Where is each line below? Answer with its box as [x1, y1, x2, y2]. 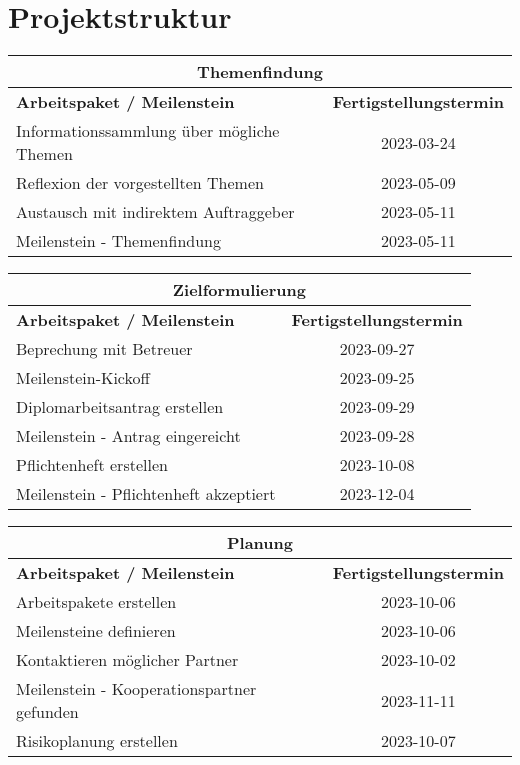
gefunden [16, 700, 79, 724]
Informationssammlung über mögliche [16, 119, 280, 143]
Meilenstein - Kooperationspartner [16, 677, 257, 701]
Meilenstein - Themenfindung [16, 229, 221, 253]
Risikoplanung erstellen [16, 729, 178, 753]
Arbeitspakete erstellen [16, 590, 177, 614]
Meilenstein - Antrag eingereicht [16, 424, 241, 448]
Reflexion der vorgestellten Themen [16, 171, 264, 195]
